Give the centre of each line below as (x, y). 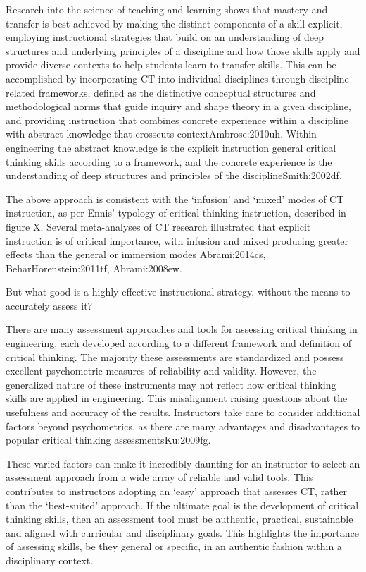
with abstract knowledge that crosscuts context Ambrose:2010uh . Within (161, 134)
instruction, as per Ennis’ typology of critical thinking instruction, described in (176, 213)
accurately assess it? (49, 305)
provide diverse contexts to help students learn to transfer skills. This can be (171, 65)
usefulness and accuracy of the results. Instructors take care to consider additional (183, 412)
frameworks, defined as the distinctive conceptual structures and (177, 92)
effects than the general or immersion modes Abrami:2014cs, (136, 254)
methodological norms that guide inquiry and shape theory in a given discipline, (178, 106)
